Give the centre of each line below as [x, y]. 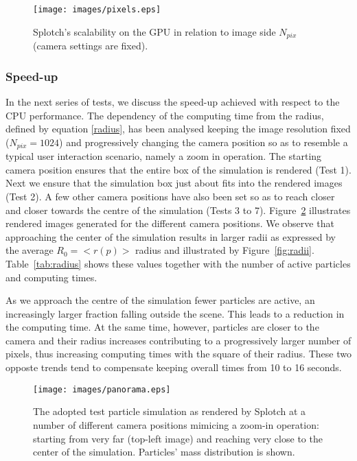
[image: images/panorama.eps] [102, 389]
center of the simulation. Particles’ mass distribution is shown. [164, 452]
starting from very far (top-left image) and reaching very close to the [178, 438]
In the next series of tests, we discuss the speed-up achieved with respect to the [173, 101]
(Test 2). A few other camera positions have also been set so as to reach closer [170, 196]
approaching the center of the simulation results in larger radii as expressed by [171, 236]
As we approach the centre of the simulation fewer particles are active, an [160, 300]
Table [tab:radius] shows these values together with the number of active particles [178, 263]
